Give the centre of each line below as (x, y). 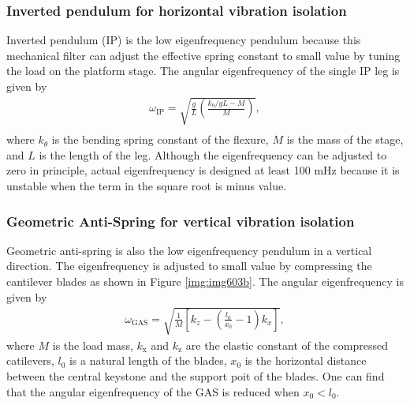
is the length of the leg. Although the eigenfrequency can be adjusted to (213, 154)
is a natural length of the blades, (148, 360)
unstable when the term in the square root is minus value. (147, 185)
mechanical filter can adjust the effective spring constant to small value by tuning (203, 55)
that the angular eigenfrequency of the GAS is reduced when (153, 391)
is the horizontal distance (306, 360)
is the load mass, (93, 345)
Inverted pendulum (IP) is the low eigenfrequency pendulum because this (184, 40)
